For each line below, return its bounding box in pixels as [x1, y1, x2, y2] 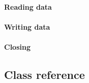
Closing [4, 41, 31, 52]
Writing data [4, 21, 50, 32]
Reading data [4, 1, 52, 12]
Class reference [4, 66, 85, 82]
